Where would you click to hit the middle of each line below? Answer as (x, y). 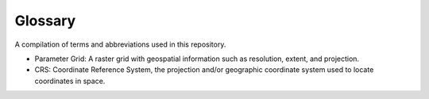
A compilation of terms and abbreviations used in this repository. (120, 44)
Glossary (45, 21)
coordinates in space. (70, 81)
